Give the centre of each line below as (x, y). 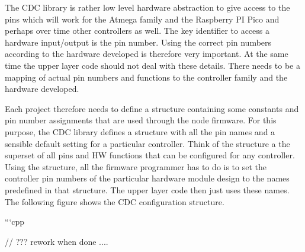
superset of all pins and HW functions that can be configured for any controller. (150, 155)
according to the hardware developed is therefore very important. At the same (147, 54)
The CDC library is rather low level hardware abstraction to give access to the (147, 7)
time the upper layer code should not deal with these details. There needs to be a (152, 65)
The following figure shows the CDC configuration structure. (115, 201)
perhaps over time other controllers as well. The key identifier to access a (137, 31)
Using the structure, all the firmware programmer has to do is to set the (136, 166)
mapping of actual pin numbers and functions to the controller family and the (146, 77)
